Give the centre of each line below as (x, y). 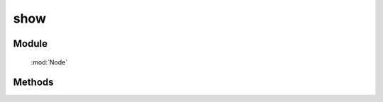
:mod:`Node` (49, 62)
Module (30, 44)
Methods (33, 83)
